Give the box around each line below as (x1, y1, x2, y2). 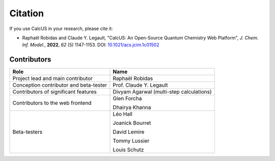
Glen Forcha (113, 95, 142, 102)
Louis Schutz (113, 146, 144, 153)
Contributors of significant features (12, 88, 97, 95)
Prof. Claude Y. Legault (113, 82, 168, 89)
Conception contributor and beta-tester (12, 82, 107, 89)
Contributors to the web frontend (12, 99, 92, 106)
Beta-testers (12, 128, 43, 136)
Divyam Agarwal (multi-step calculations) (113, 88, 212, 95)
